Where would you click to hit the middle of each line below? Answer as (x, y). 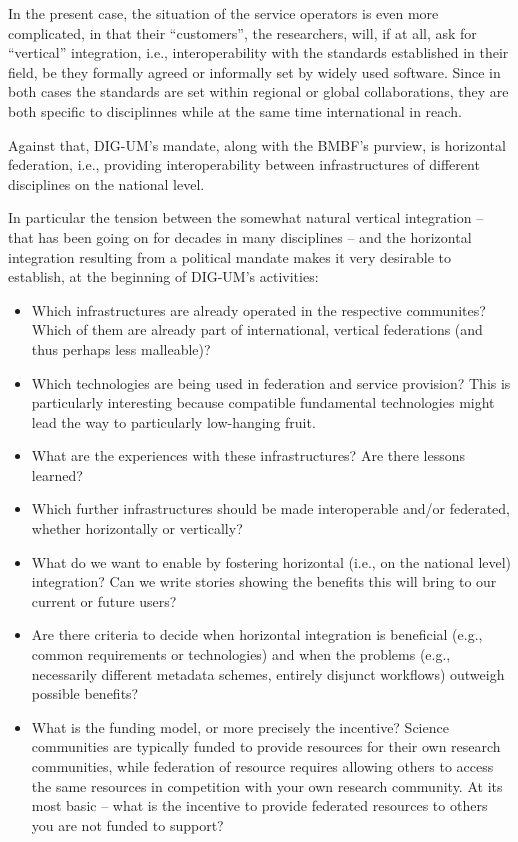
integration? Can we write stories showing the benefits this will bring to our (264, 581)
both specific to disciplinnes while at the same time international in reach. (235, 110)
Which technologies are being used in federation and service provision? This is (271, 382)
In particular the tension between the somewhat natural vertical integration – (246, 217)
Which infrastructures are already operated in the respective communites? (258, 309)
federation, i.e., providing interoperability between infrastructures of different (244, 164)
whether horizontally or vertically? (137, 528)
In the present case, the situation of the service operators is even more (223, 13)
